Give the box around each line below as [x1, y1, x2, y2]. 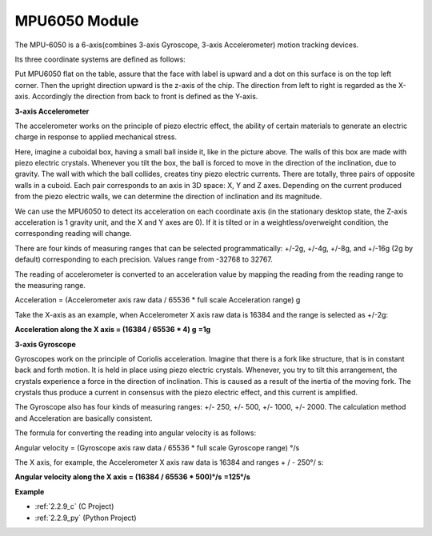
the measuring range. [14, 280, 86, 290]
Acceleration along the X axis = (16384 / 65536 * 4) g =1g [14, 325, 211, 334]
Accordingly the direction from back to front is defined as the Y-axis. [32, 92, 258, 102]
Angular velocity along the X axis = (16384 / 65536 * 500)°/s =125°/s [14, 472, 251, 482]
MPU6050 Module [14, 12, 139, 30]
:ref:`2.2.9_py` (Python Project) [34, 513, 137, 522]
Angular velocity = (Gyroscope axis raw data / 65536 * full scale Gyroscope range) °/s [14, 442, 300, 452]
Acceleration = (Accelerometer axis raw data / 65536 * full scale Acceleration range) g [14, 295, 301, 305]
